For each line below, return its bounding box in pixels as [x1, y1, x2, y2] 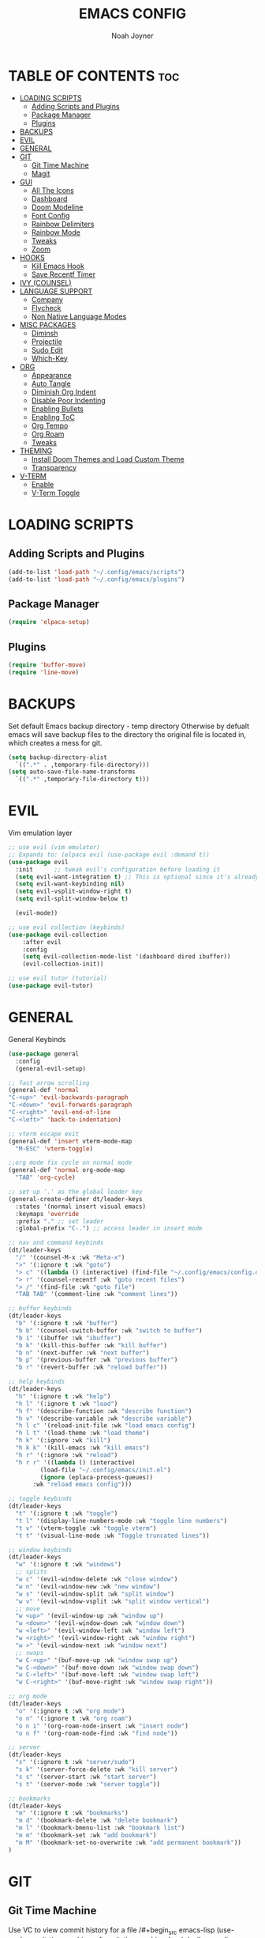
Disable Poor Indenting [31, 395, 106, 405]
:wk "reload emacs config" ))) [32, 1480, 132, 1489]
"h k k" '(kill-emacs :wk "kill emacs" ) [15, 1444, 150, 1452]
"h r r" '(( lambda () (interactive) [15, 1458, 136, 1467]
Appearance [31, 370, 73, 380]
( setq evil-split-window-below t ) [15, 895, 129, 903]
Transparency [31, 463, 77, 472]
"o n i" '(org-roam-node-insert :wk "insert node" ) [15, 1721, 189, 1730]
